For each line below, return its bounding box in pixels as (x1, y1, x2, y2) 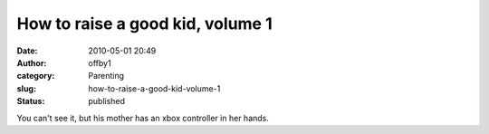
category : (16, 71, 55, 81)
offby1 (88, 57, 112, 68)
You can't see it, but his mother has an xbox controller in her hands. (16, 112, 269, 123)
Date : (16, 45, 38, 56)
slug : (16, 82, 36, 94)
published (88, 96, 126, 107)
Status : (16, 96, 45, 107)
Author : (16, 57, 47, 68)
